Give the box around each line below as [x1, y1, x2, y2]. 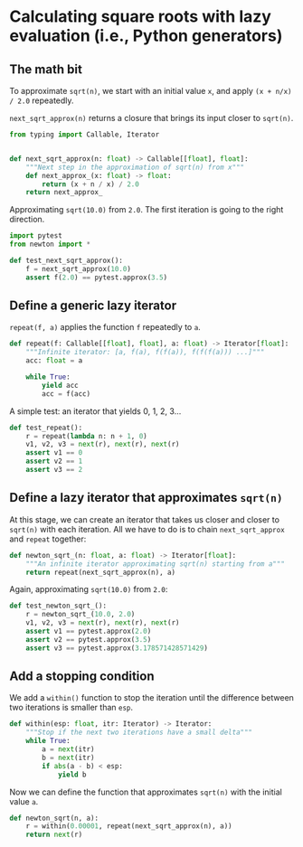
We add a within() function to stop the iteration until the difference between [9, 692, 294, 703]
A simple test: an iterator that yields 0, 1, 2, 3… [9, 405, 182, 417]
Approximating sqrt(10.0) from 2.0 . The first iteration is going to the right [9, 204, 284, 215]
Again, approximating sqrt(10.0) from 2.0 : [9, 584, 168, 595]
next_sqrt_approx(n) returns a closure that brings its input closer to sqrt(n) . [9, 113, 294, 123]
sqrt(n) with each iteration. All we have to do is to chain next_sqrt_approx [9, 523, 285, 534]
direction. [9, 214, 45, 225]
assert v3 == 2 [25, 466, 83, 475]
